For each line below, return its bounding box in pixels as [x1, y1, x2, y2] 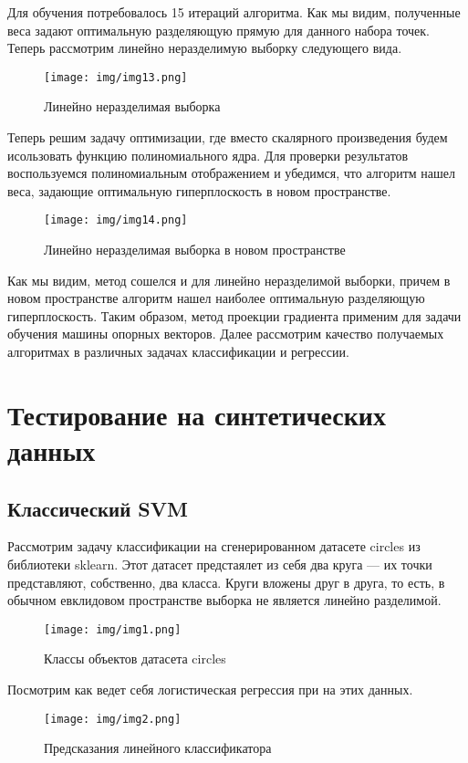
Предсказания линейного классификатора [44, 738, 272, 758]
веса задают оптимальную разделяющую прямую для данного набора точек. [7, 20, 431, 39]
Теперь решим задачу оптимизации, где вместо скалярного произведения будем [7, 128, 448, 147]
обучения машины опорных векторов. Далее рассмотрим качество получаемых [7, 324, 444, 343]
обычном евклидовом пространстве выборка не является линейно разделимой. [7, 591, 442, 610]
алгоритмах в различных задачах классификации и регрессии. [7, 342, 349, 361]
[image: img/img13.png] [44, 70, 188, 84]
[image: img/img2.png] [44, 712, 182, 726]
